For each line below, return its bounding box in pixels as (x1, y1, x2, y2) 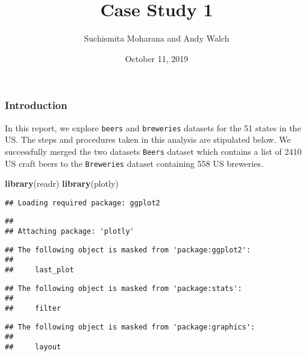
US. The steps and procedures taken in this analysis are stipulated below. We (5, 133, 291, 146)
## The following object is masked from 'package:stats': (5, 284, 242, 293)
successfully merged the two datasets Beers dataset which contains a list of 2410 (5, 145, 302, 157)
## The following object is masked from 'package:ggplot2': (5, 245, 251, 254)
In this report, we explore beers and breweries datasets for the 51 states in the (5, 121, 301, 134)
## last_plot (5, 266, 74, 275)
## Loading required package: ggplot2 (5, 198, 160, 207)
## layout (5, 342, 61, 351)
